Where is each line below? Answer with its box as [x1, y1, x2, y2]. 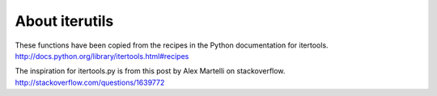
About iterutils [15, 12, 114, 30]
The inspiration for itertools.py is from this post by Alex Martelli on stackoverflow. [15, 66, 286, 76]
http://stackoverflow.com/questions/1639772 [15, 77, 165, 87]
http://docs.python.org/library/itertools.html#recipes [15, 51, 189, 61]
